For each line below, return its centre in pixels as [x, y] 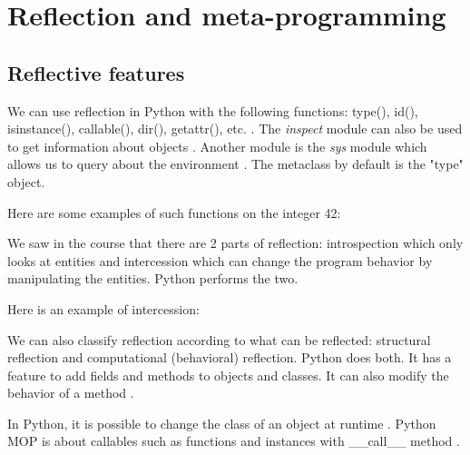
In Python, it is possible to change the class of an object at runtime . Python [222, 423]
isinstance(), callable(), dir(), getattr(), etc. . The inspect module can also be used [235, 129]
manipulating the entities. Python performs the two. [153, 278]
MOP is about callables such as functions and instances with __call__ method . [234, 441]
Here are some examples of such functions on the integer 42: [174, 212]
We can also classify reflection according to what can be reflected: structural [219, 339]
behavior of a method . [71, 393]
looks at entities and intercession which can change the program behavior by [220, 260]
